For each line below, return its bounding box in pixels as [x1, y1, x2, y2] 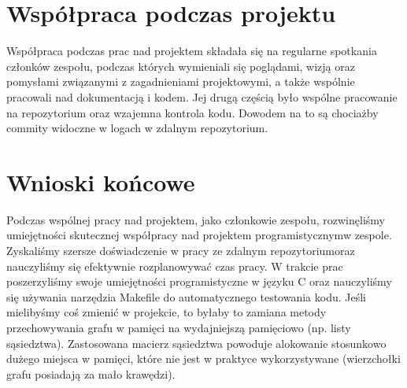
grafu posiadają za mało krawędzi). [6, 365, 176, 382]
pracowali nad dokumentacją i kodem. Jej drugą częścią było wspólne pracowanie [6, 88, 398, 105]
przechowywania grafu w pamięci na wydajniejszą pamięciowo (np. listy [6, 319, 351, 335]
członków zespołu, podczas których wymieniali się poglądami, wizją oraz [6, 57, 355, 74]
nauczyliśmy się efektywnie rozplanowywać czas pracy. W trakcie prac [6, 257, 343, 274]
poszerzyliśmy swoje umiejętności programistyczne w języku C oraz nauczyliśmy [6, 273, 392, 290]
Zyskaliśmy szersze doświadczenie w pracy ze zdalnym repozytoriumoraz [6, 242, 355, 258]
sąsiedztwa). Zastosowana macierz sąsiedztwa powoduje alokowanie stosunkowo [6, 334, 387, 351]
